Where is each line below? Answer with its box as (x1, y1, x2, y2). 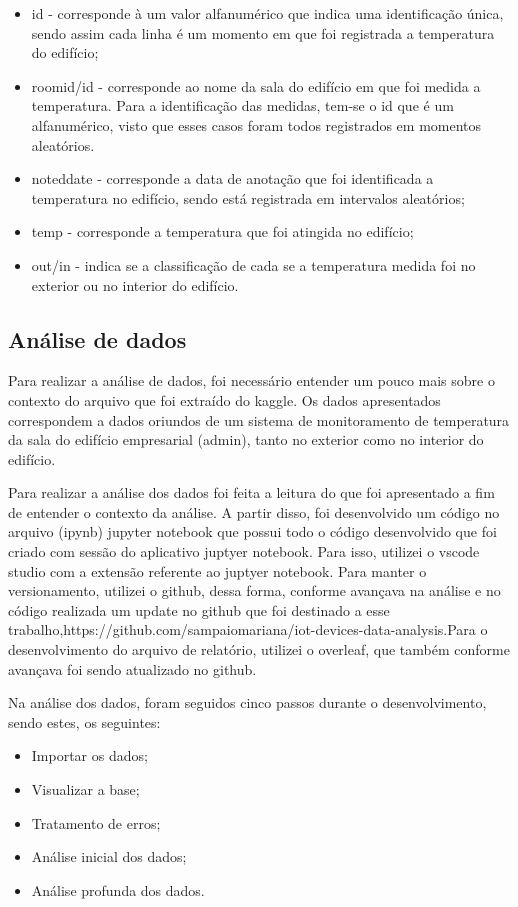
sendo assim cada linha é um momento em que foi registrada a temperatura (31, 22, 495, 43)
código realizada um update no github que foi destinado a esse (8, 599, 390, 620)
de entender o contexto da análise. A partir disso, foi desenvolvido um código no (8, 501, 500, 522)
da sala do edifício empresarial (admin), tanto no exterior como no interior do (8, 429, 484, 450)
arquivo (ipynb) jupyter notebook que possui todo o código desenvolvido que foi (8, 521, 497, 542)
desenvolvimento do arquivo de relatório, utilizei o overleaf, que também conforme (8, 639, 510, 660)
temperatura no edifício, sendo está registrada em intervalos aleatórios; (31, 187, 465, 208)
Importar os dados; (31, 745, 148, 766)
